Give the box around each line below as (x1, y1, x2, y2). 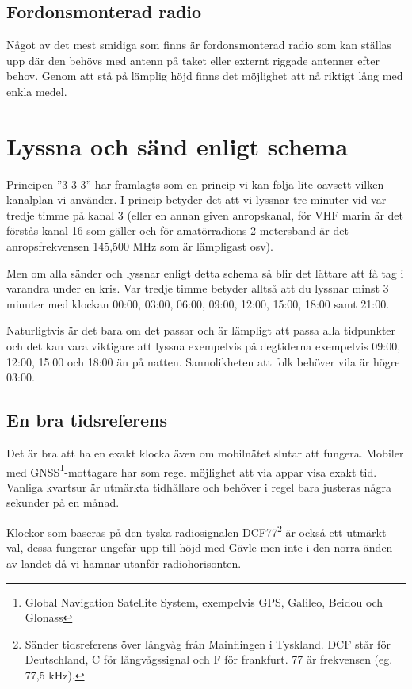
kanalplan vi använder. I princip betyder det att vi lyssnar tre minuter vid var (6, 191, 387, 208)
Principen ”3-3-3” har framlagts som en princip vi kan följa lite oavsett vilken (6, 175, 384, 192)
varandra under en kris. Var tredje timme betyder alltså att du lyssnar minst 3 (6, 280, 389, 297)
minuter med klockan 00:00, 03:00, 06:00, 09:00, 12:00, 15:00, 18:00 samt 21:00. (6, 295, 390, 312)
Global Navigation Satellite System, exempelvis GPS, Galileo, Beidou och (25, 593, 383, 610)
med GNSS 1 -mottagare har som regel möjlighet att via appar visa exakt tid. (6, 461, 377, 480)
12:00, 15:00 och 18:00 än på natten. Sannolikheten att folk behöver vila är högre (6, 353, 400, 369)
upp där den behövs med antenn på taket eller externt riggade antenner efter (6, 52, 380, 68)
